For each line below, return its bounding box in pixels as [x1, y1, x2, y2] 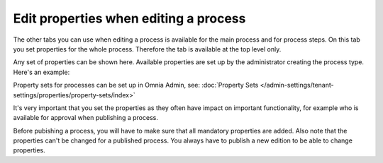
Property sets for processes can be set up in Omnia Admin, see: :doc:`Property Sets [13, 81, 259, 90]
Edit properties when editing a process [13, 11, 246, 26]
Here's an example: [13, 68, 70, 76]
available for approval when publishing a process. [13, 114, 159, 122]
